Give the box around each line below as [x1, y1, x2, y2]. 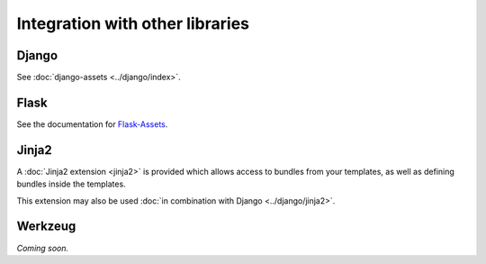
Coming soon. [16, 242, 69, 253]
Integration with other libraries [16, 14, 249, 33]
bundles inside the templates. [16, 178, 126, 189]
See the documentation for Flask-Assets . [16, 118, 168, 130]
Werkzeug [16, 219, 76, 234]
